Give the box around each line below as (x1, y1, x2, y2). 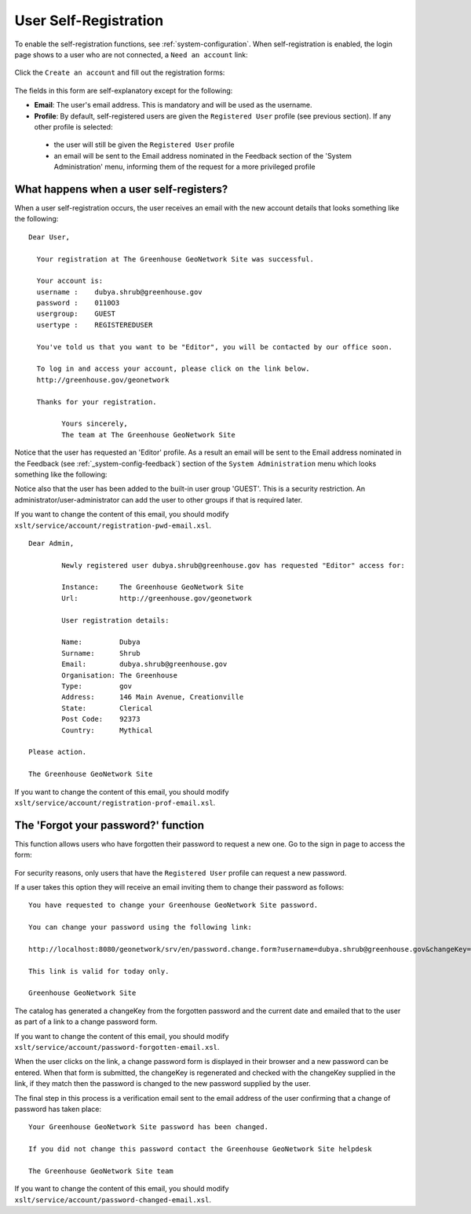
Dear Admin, (28, 539, 75, 547)
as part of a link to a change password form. (14, 1017, 158, 1026)
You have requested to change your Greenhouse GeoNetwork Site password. (28, 901, 319, 910)
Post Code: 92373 (61, 715, 141, 724)
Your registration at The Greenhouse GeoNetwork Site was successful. (36, 254, 314, 263)
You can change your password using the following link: (28, 923, 253, 932)
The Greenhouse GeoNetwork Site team (28, 1166, 174, 1176)
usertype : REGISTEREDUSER (36, 320, 153, 329)
